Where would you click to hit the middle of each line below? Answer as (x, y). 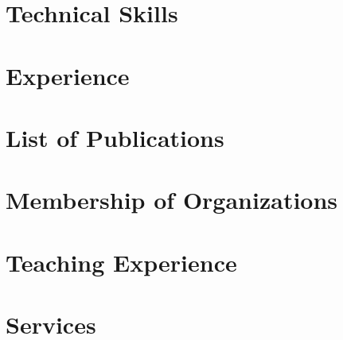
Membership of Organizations (172, 200)
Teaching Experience (121, 262)
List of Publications (115, 137)
